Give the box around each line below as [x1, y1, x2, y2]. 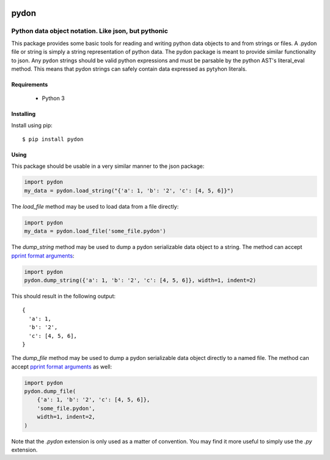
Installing [11, 110, 36, 118]
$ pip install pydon [22, 136, 84, 143]
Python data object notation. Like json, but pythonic [11, 27, 168, 35]
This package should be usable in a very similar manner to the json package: [11, 162, 205, 170]
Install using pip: [11, 121, 53, 129]
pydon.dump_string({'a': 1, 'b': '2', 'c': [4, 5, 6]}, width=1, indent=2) [24, 276, 257, 284]
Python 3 [42, 95, 65, 102]
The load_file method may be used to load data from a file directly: [11, 203, 179, 210]
